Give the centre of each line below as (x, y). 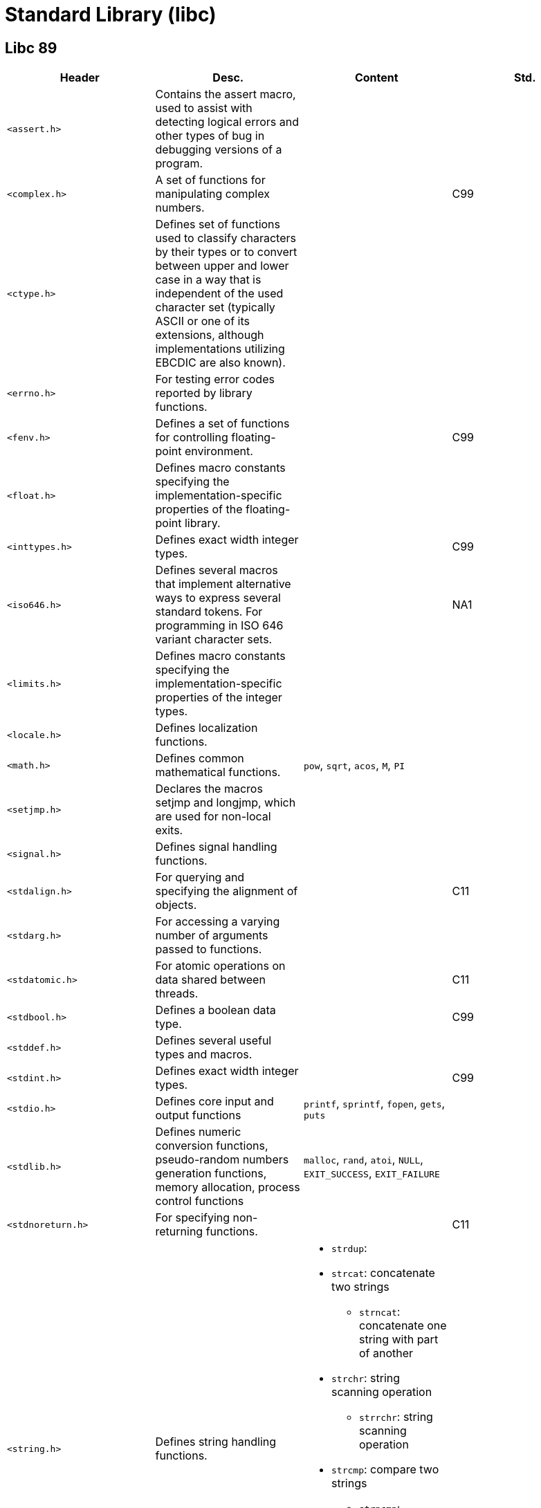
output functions (198, 1115)
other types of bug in (210, 136)
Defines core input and (214, 1102)
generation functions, (211, 1174)
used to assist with (204, 108)
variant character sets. (214, 640)
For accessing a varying (218, 922)
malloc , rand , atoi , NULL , (364, 1160)
